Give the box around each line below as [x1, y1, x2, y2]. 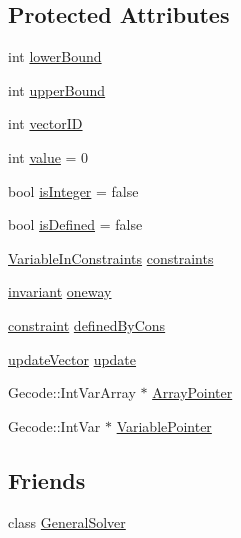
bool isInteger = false [8, 180, 139, 201]
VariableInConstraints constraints [8, 247, 214, 268]
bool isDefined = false [8, 214, 143, 235]
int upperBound [8, 79, 106, 100]
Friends [8, 464, 86, 495]
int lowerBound [8, 46, 102, 67]
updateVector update [8, 348, 137, 369]
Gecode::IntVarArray [8, 382, 136, 403]
